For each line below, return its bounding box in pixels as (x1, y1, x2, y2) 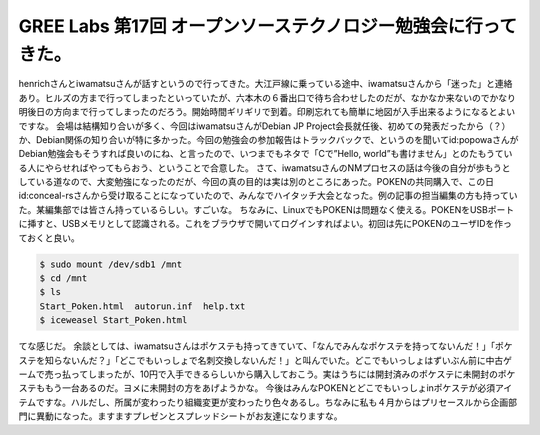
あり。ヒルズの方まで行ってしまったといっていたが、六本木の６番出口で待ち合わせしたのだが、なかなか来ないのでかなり (18, 91, 517, 104)
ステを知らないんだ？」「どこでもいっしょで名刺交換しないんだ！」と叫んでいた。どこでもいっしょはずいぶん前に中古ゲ (18, 354, 512, 366)
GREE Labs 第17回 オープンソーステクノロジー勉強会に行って (18, 15, 517, 37)
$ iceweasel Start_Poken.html (39, 315, 188, 326)
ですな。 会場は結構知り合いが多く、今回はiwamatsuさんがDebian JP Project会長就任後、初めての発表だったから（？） (18, 120, 511, 132)
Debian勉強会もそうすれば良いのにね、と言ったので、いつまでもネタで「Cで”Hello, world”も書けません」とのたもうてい (18, 148, 513, 160)
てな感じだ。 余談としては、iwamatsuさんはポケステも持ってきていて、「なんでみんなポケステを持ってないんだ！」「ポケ (18, 340, 514, 352)
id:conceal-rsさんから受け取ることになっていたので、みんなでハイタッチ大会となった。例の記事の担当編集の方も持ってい (18, 190, 519, 202)
